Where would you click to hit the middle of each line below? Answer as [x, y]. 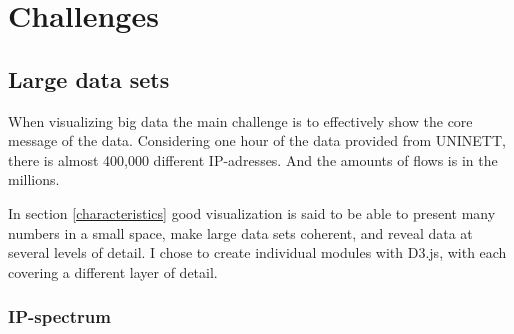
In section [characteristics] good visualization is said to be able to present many [252, 212]
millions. [34, 179]
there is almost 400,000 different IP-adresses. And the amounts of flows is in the [253, 159]
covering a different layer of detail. [113, 271]
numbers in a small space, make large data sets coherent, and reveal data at [240, 232]
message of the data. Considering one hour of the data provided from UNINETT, [257, 140]
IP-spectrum [59, 316]
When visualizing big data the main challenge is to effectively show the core [240, 120]
